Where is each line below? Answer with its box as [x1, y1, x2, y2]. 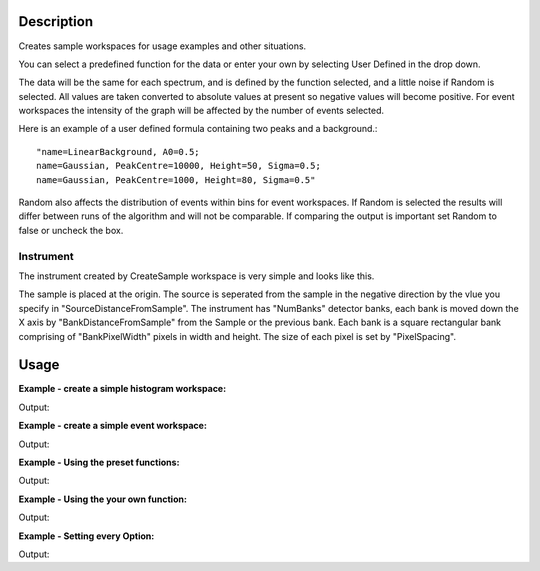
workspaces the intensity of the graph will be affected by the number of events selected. [18, 105, 385, 117]
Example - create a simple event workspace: [18, 420, 207, 432]
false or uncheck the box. [18, 224, 124, 236]
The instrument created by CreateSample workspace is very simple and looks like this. [18, 270, 375, 282]
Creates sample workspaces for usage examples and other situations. [18, 40, 307, 52]
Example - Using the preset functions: [18, 456, 180, 468]
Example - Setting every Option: [18, 530, 155, 542]
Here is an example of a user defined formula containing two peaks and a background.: [18, 123, 378, 135]
